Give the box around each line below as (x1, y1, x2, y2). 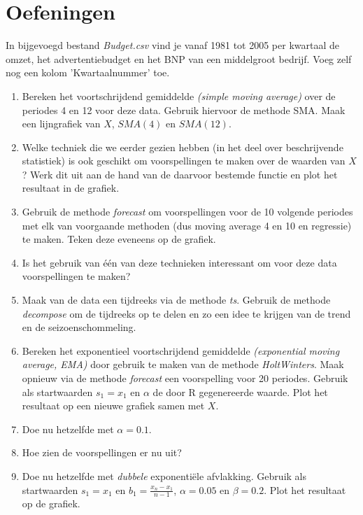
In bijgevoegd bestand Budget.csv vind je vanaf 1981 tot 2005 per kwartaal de (6, 38, 339, 52)
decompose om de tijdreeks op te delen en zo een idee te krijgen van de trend (22, 306, 351, 320)
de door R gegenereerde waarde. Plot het (152, 384, 328, 399)
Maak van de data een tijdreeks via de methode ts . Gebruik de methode (22, 292, 331, 307)
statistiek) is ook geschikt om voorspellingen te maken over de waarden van (22, 153, 346, 168)
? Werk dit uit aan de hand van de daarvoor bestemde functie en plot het (22, 167, 338, 181)
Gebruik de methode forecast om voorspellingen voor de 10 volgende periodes (22, 204, 353, 219)
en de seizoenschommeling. (22, 320, 136, 334)
